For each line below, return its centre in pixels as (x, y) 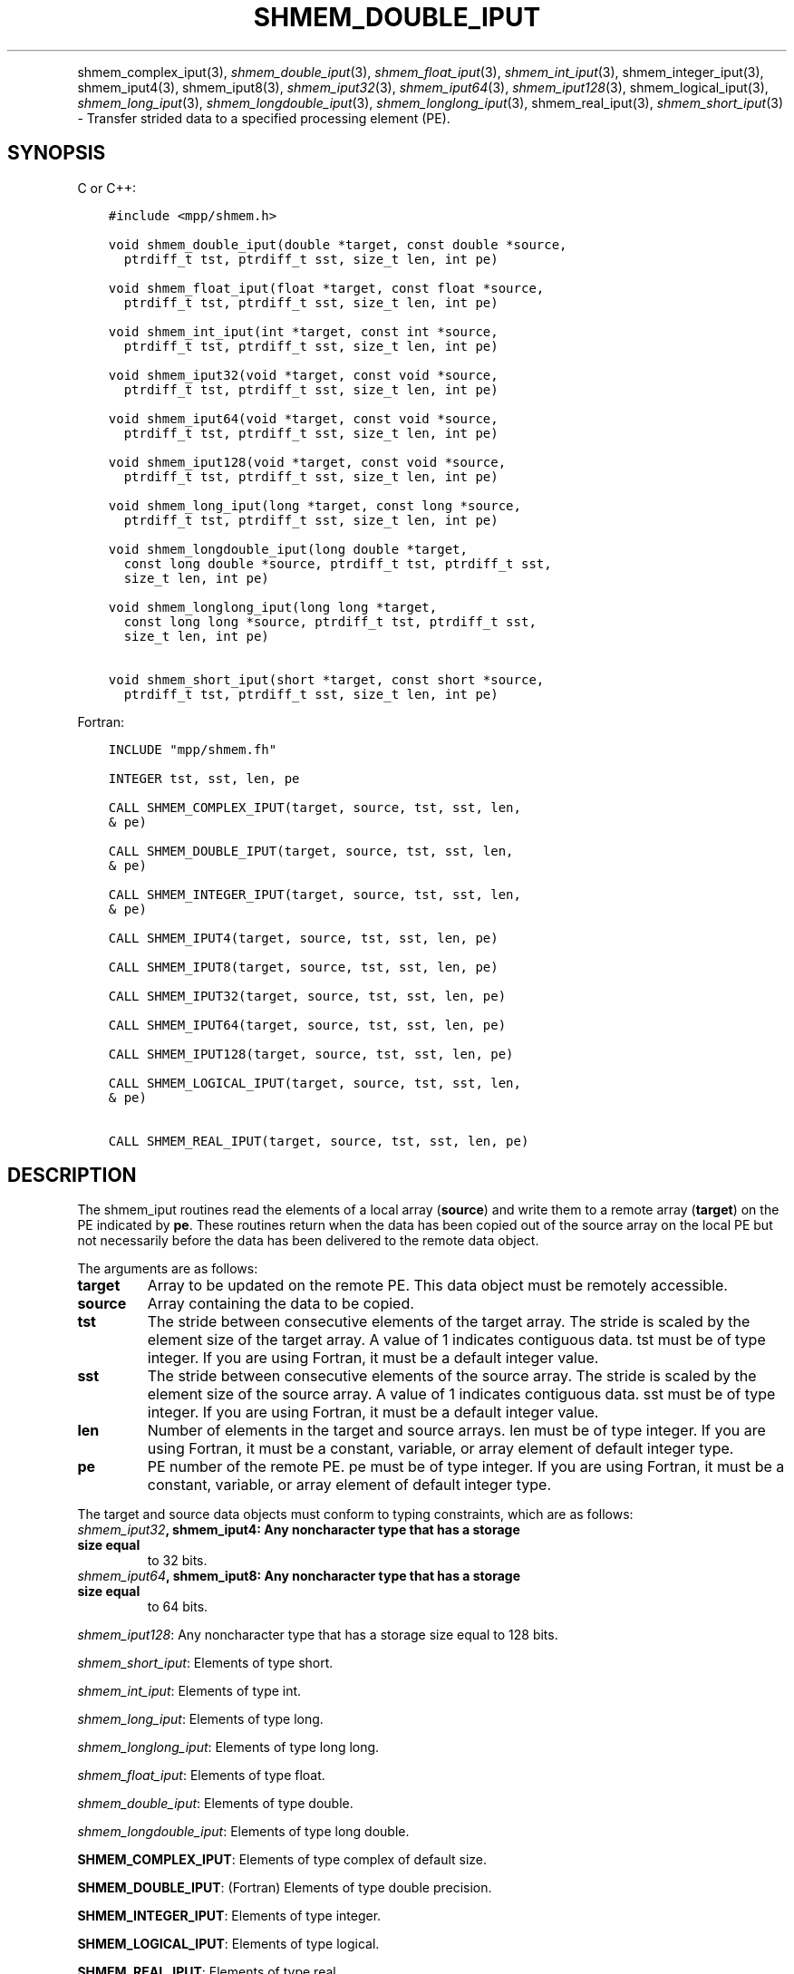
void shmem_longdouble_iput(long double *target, (288, 549)
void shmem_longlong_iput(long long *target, (273, 607)
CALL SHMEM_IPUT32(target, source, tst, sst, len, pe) (307, 996)
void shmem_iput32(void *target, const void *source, (303, 375)
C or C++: (107, 188)
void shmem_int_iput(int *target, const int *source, (303, 331)
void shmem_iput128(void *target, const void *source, (307, 462)
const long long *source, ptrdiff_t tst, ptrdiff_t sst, (330, 621)
